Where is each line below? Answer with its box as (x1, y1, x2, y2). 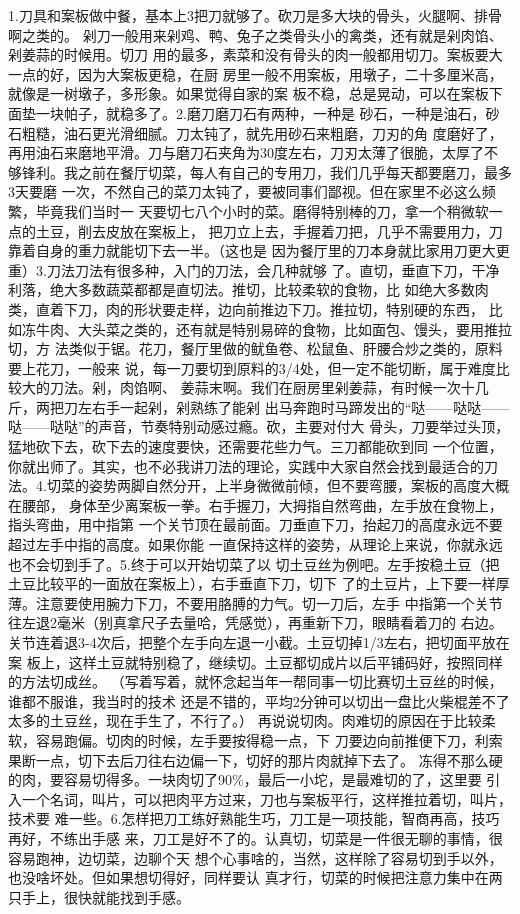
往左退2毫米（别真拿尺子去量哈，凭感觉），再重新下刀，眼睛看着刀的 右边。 (8, 612, 503, 633)
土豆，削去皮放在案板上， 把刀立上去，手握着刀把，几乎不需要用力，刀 (35, 220, 503, 241)
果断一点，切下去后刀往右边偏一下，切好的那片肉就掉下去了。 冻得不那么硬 (8, 749, 503, 770)
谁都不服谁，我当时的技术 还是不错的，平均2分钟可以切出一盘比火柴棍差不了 (8, 690, 510, 711)
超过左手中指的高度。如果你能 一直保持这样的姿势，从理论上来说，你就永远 (8, 534, 503, 555)
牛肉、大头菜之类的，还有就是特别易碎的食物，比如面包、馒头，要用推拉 (35, 318, 512, 339)
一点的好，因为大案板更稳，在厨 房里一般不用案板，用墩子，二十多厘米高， (8, 63, 503, 84)
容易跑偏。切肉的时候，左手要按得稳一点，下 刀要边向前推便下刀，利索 (35, 729, 503, 750)
